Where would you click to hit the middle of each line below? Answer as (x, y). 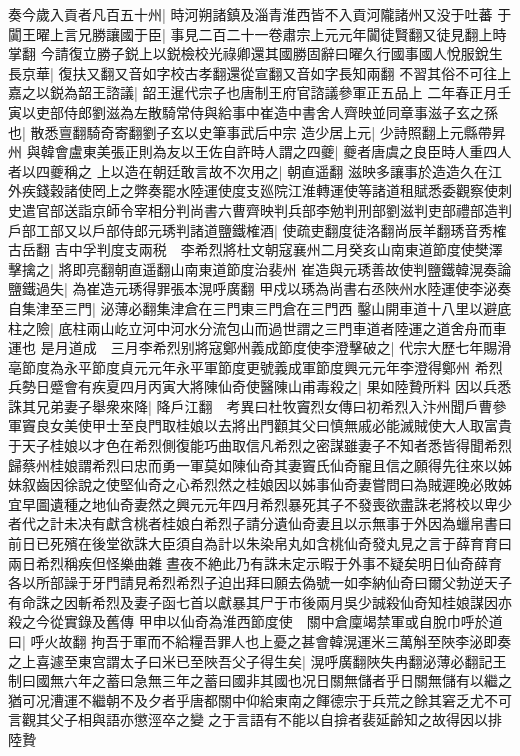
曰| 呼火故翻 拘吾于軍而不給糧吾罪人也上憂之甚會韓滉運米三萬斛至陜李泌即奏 (260, 641)
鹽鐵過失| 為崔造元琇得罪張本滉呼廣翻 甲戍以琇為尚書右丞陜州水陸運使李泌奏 (260, 288)
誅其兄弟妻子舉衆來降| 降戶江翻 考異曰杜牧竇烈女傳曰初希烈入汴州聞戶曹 (250, 405)
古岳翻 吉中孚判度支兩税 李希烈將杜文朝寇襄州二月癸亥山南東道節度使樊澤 (255, 249)
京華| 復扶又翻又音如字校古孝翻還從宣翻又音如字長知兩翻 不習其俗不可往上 (266, 72)
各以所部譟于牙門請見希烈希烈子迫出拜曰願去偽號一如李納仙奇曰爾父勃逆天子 (260, 582)
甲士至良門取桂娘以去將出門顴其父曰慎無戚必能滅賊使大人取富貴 (301, 425)
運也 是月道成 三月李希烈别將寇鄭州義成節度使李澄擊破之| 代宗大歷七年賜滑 (260, 347)
